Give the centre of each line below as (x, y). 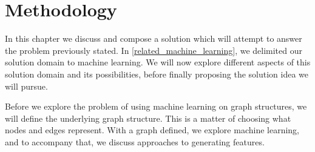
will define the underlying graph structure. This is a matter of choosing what (148, 118)
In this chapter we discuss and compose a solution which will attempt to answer (154, 38)
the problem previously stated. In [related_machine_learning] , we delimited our (154, 50)
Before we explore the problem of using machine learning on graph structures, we (156, 106)
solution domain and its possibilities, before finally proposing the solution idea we (157, 74)
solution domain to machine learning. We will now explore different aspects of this (158, 62)
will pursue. (26, 86)
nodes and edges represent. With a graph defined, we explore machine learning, (152, 130)
